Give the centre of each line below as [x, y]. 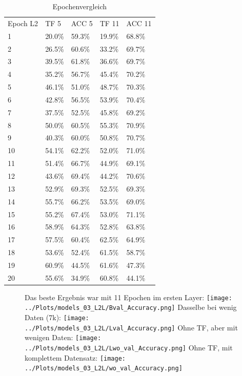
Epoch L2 [23, 23]
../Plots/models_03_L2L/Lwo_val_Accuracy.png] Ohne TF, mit [129, 348]
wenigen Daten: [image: [63, 337]
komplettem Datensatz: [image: [75, 357]
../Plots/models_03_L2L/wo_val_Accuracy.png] [104, 369]
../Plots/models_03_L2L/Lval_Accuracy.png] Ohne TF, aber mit [131, 327]
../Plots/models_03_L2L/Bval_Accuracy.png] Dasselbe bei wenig [131, 307]
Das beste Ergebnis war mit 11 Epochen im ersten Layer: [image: [128, 297]
